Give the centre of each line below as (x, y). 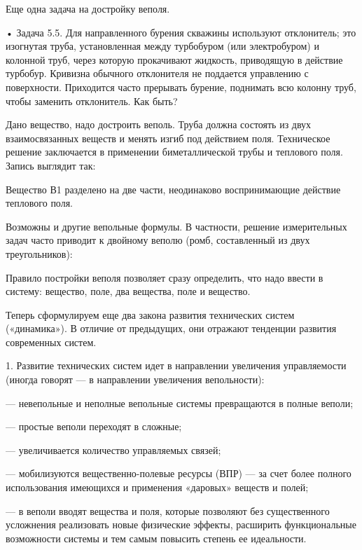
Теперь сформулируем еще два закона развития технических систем (150, 314)
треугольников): (39, 253)
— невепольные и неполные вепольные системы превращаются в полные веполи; (180, 403)
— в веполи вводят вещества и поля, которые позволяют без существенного (168, 510)
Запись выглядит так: (51, 165)
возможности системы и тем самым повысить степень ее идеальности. (156, 538)
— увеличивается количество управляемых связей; (113, 449)
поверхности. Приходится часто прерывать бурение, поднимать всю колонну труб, (181, 87)
